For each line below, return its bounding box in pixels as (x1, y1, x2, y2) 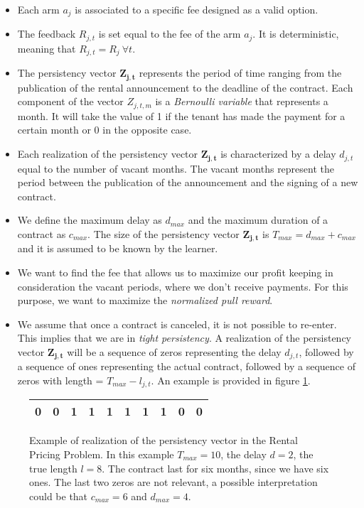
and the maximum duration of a (188, 212, 328, 227)
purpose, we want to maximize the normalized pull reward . (17, 293, 273, 308)
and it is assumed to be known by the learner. (17, 241, 218, 256)
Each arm (17, 2, 60, 16)
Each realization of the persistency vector (17, 146, 198, 161)
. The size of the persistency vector (87, 226, 240, 241)
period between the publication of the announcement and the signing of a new (17, 175, 358, 190)
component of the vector (17, 94, 124, 109)
